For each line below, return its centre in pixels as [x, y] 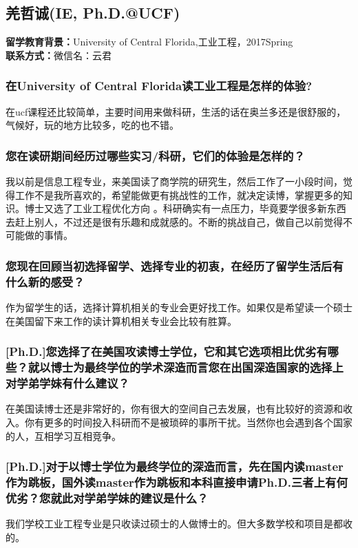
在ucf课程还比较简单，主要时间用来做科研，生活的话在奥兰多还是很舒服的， [176, 111]
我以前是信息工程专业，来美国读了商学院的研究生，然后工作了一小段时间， [174, 181]
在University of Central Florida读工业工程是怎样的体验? [159, 86]
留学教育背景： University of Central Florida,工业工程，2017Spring [149, 42]
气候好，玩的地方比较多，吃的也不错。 [92, 125]
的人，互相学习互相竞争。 [63, 435]
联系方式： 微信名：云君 [59, 55]
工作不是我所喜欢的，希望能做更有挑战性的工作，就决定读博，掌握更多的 [179, 194]
